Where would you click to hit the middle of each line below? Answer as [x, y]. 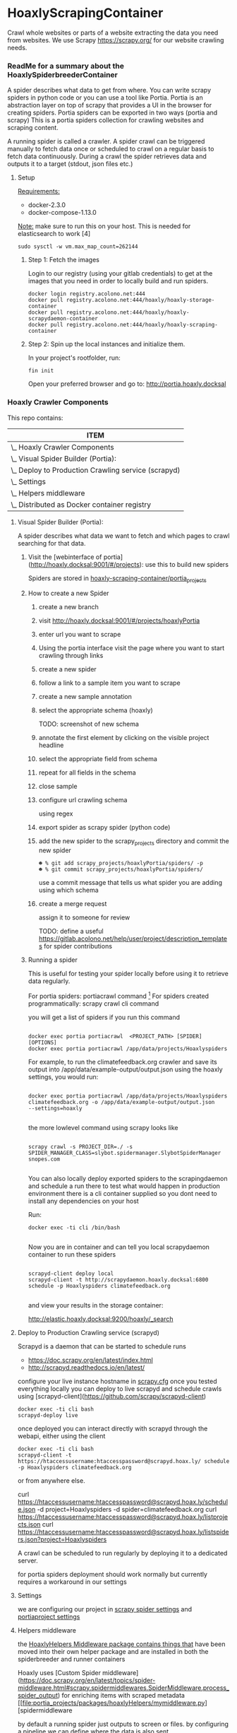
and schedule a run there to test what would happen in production [124, 1186]
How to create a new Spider [68, 593]
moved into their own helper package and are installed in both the [113, 1651]
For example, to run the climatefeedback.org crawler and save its [122, 1062]
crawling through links [71, 656]
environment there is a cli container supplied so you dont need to [122, 1193]
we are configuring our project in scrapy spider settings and [105, 1609]
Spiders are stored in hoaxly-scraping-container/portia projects [117, 579]
